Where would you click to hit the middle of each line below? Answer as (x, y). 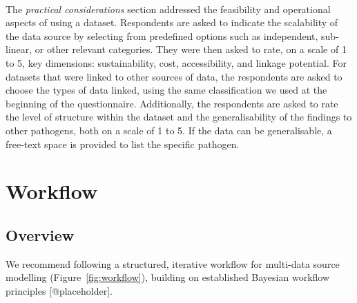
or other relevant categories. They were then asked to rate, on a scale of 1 (191, 49)
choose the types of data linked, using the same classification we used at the (166, 90)
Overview (40, 234)
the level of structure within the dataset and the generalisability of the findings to (179, 117)
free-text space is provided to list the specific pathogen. (123, 144)
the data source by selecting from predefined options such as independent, (162, 35)
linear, (19, 49)
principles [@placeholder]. (59, 290)
